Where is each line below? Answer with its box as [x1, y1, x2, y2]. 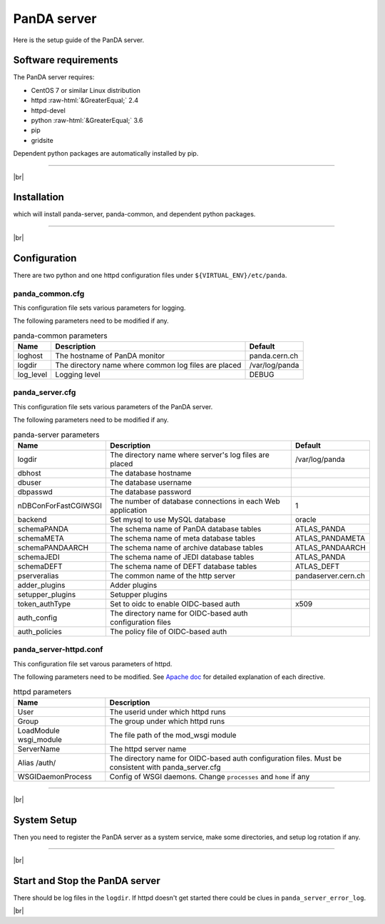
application [110, 505, 148, 515]
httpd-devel [31, 106, 66, 114]
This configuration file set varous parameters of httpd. [13, 659, 173, 668]
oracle [294, 514, 317, 524]
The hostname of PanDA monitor [55, 351, 165, 361]
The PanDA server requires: [13, 73, 95, 81]
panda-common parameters [13, 331, 108, 341]
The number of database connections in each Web [110, 496, 281, 506]
